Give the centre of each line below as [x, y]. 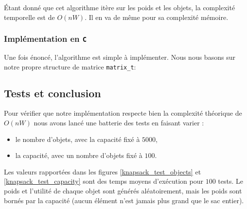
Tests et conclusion [53, 93]
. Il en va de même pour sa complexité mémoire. [157, 17]
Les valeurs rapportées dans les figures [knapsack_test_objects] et [103, 171]
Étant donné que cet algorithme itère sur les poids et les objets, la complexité [120, 7]
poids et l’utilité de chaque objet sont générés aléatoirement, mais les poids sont [123, 190]
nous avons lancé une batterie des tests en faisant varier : [119, 123]
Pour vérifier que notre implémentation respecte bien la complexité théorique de [123, 113]
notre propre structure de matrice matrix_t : [70, 66]
